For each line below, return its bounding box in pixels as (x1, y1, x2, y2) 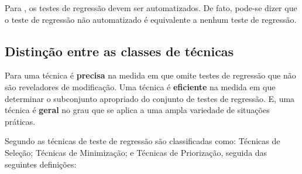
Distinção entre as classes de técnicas (5, 42, 234, 60)
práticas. (5, 115, 36, 127)
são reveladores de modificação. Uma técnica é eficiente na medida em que (5, 80, 276, 93)
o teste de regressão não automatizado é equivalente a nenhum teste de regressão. (5, 13, 297, 25)
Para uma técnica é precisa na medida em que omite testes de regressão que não (5, 69, 296, 81)
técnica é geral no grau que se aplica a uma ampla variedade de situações (5, 104, 270, 116)
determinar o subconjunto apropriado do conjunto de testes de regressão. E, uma (5, 92, 295, 104)
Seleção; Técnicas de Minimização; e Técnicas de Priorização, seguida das (5, 146, 267, 158)
